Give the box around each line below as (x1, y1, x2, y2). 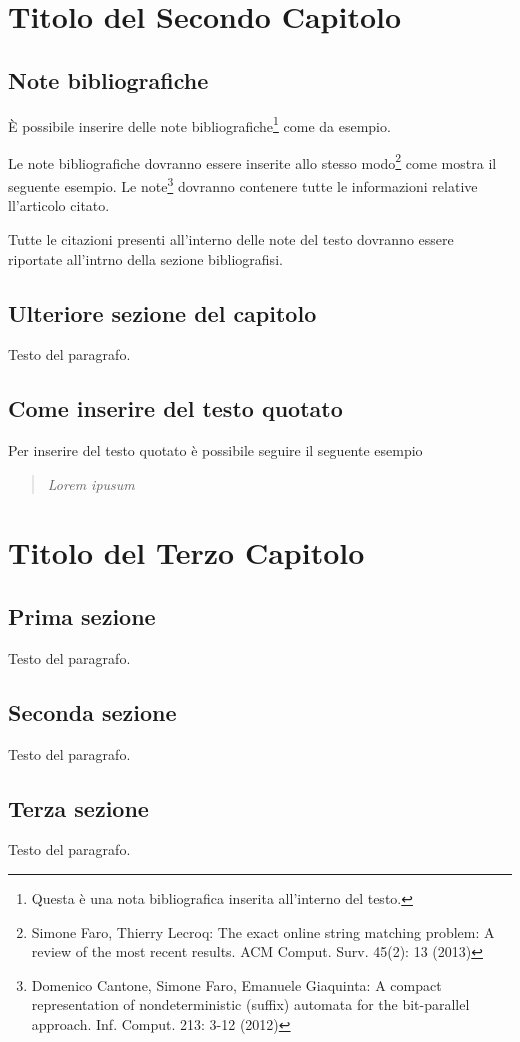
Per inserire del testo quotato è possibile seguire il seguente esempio (8, 440, 423, 461)
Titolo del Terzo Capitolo (8, 532, 365, 573)
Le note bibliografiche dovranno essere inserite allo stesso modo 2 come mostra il (8, 149, 497, 173)
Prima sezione (8, 601, 156, 632)
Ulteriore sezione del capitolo (8, 297, 317, 328)
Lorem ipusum (47, 473, 135, 494)
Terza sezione (8, 792, 149, 823)
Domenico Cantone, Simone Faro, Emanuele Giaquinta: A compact (31, 974, 442, 995)
